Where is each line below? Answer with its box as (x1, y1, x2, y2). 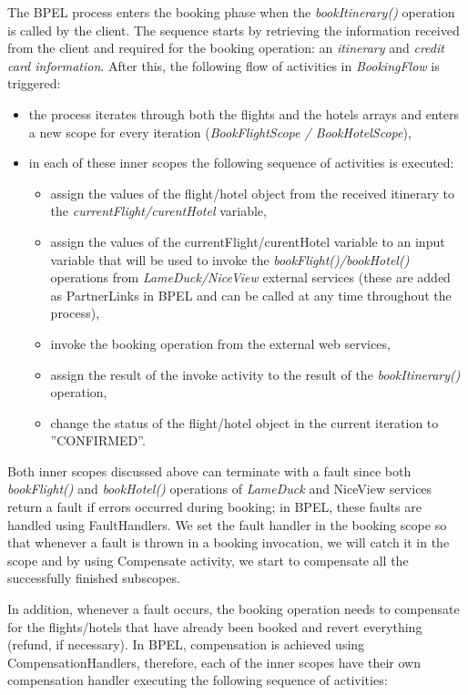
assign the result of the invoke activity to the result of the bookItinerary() (50, 364, 461, 383)
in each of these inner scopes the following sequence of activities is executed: (28, 153, 454, 172)
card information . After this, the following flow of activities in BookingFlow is (7, 56, 440, 75)
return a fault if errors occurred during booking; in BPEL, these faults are (7, 497, 422, 516)
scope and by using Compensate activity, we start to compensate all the (7, 550, 409, 569)
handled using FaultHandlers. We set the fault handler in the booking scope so (7, 515, 447, 534)
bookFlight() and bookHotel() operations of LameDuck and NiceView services (7, 479, 432, 498)
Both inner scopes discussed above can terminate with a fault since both (7, 461, 412, 480)
